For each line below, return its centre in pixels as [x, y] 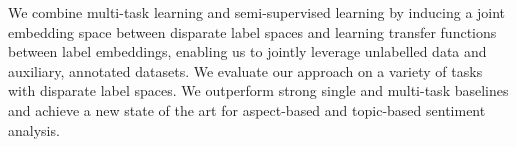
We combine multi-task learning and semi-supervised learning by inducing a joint [257, 12]
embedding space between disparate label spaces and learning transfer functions [252, 31]
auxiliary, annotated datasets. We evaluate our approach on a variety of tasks [245, 70]
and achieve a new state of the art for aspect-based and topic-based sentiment [247, 109]
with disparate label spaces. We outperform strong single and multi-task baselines [258, 90]
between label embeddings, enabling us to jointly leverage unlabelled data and [247, 51]
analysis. [34, 129]
